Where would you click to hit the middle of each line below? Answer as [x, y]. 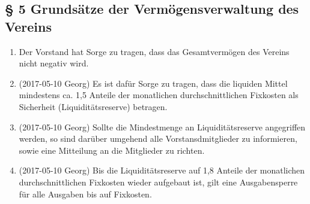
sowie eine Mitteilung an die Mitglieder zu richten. [112, 150]
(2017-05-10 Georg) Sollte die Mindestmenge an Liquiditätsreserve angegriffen [162, 127]
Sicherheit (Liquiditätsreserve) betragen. [93, 106]
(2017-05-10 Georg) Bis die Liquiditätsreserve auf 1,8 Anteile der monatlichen [162, 170]
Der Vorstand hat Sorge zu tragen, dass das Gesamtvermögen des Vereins [154, 51]
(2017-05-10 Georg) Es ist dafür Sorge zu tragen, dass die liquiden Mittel [153, 83]
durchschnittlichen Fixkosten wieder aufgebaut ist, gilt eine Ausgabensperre [158, 182]
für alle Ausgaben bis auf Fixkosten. [85, 194]
